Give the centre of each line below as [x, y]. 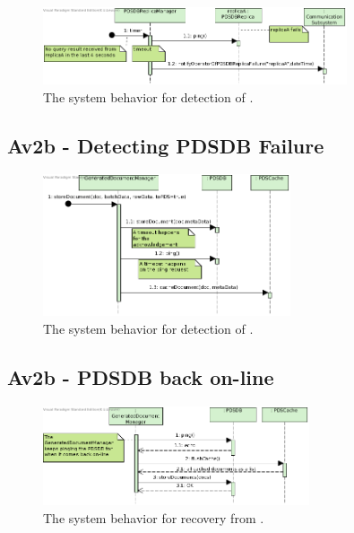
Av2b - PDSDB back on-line [141, 376]
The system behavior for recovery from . [154, 517]
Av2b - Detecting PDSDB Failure [166, 145]
